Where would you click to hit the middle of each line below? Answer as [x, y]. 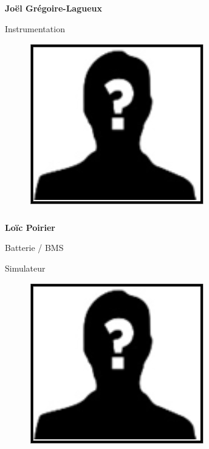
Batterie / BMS [34, 248]
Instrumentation [35, 28]
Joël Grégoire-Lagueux [53, 8]
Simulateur [25, 268]
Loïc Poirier [30, 227]
